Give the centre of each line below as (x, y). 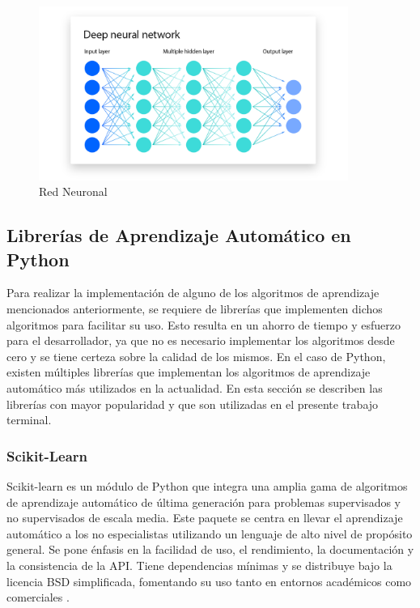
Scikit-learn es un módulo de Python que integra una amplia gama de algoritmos (207, 485)
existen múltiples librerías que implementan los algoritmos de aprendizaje (189, 372)
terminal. (29, 420)
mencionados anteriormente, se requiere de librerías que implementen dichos (195, 309)
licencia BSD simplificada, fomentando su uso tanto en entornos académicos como (209, 581)
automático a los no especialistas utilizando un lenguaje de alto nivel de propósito (210, 533)
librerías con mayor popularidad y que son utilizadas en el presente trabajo (193, 404)
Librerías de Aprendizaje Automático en (179, 235)
